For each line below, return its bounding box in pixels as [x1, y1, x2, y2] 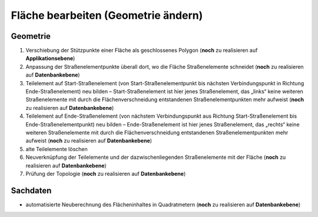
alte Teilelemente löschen [25, 145, 88, 152]
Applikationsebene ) [25, 55, 75, 62]
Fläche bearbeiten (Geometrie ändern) [11, 9, 203, 22]
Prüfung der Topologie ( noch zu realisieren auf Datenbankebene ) [25, 170, 186, 177]
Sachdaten [11, 185, 52, 195]
